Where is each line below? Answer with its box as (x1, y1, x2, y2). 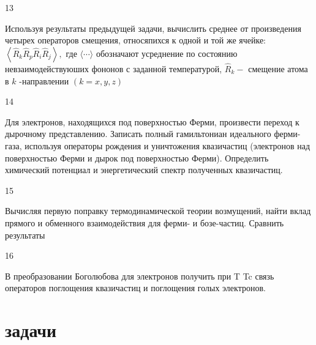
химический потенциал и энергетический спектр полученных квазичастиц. (5, 163, 283, 176)
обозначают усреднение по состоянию (96, 46, 238, 59)
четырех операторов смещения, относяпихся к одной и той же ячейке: (5, 34, 266, 46)
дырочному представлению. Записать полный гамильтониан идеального (5, 127, 271, 140)
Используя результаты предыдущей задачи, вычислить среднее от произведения (5, 21, 301, 34)
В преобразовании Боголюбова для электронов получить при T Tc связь (5, 269, 274, 282)
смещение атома (248, 62, 308, 75)
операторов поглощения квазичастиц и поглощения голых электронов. (5, 281, 266, 294)
